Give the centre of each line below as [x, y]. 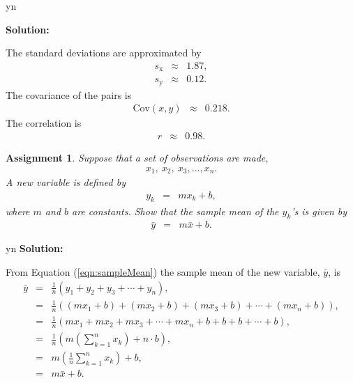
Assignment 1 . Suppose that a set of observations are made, [137, 157]
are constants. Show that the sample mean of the [175, 211]
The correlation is [44, 123]
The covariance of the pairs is [69, 94]
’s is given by [319, 211]
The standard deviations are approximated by [104, 53]
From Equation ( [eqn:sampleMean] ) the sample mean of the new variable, [163, 271]
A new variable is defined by [66, 182]
